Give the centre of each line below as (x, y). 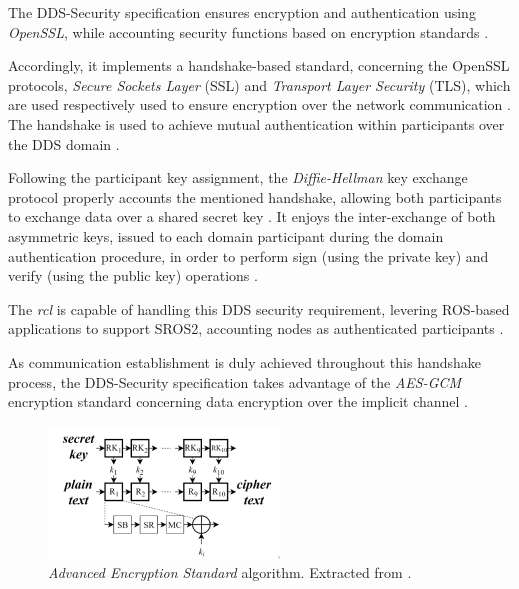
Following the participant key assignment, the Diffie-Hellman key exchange (238, 177)
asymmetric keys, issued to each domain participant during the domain (226, 235)
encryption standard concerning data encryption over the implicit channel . (238, 401)
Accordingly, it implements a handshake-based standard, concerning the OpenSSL (259, 65)
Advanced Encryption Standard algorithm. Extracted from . (230, 572)
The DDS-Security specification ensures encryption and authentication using (242, 12)
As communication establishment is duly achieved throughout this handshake (245, 361)
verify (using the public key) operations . (133, 275)
